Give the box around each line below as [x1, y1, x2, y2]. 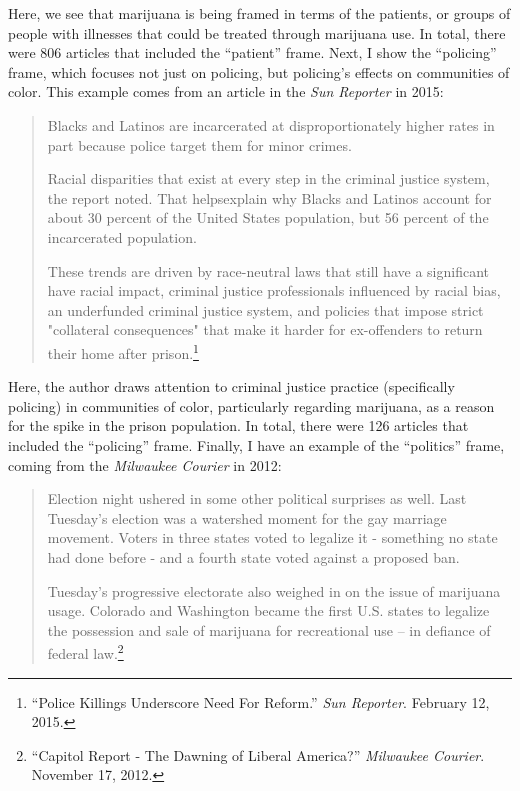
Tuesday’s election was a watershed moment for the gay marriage [47, 507, 447, 528]
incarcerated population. [47, 226, 197, 247]
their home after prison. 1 [47, 339, 199, 363]
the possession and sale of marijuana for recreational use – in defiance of [47, 619, 491, 640]
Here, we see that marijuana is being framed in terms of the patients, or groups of [8, 3, 511, 23]
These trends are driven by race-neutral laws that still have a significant [47, 260, 489, 281]
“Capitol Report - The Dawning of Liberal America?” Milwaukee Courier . [31, 744, 485, 765]
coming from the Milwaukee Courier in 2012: [8, 454, 282, 475]
